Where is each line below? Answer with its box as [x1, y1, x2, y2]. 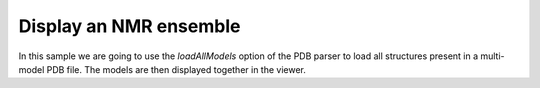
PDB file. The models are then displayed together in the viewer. [46, 63, 307, 75]
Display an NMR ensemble [18, 15, 241, 37]
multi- [480, 50, 505, 62]
